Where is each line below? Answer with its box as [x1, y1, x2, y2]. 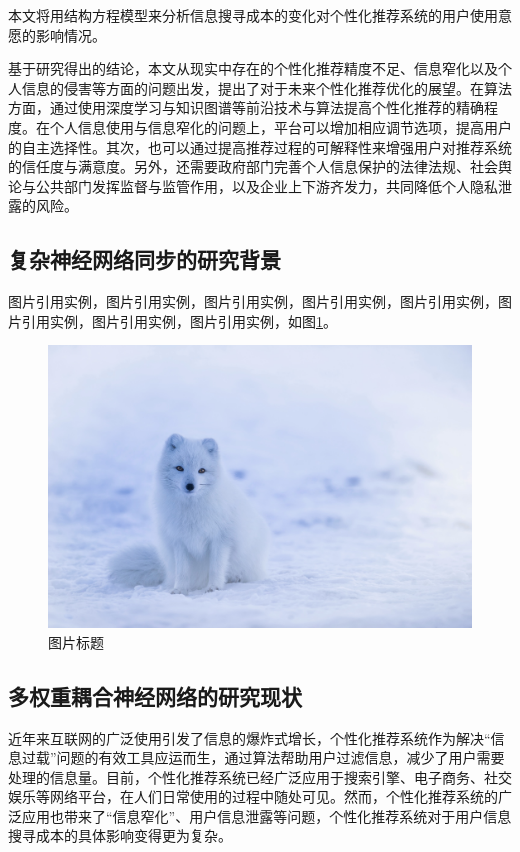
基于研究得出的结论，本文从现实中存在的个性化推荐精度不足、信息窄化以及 [8, 58, 498, 79]
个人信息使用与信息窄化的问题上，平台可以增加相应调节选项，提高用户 [49, 116, 512, 137]
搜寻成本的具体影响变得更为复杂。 [8, 825, 232, 846]
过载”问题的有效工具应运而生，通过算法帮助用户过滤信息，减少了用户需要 [21, 747, 505, 768]
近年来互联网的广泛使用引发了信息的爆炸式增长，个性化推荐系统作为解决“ [8, 727, 491, 748]
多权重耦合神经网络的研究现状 [8, 680, 302, 711]
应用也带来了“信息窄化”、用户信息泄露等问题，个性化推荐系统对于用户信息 [21, 805, 512, 826]
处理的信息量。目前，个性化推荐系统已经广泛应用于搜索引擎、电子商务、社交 [8, 766, 512, 787]
